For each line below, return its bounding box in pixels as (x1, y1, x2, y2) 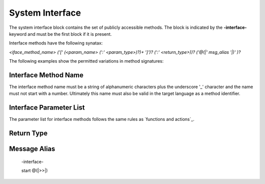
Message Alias (9, 145, 55, 153)
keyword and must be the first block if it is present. (9, 31, 112, 37)
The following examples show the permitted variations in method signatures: (9, 58, 164, 64)
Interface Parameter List (9, 103, 85, 112)
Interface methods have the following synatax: (9, 40, 103, 46)
